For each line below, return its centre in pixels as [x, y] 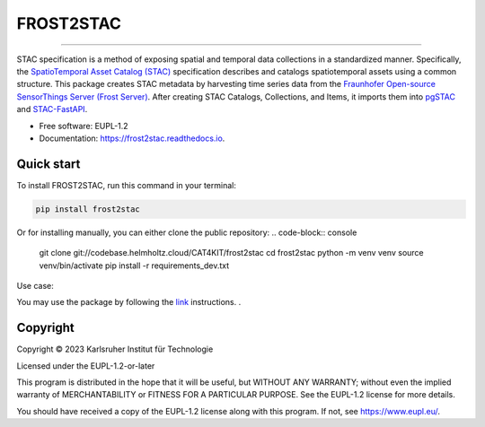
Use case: [35, 285]
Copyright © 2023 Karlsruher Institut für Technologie [115, 349]
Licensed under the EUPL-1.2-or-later [86, 366]
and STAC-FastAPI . [52, 109]
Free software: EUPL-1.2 [84, 126]
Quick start [48, 164]
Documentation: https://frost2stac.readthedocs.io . [132, 138]
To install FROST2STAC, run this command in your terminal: [127, 185]
